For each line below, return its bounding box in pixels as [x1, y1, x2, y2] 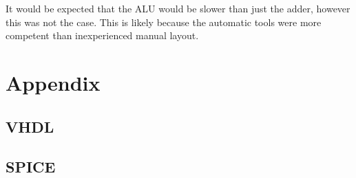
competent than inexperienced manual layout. [6, 28, 199, 43]
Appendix [6, 68, 101, 96]
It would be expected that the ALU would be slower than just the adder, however [6, 1, 350, 15]
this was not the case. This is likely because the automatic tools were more [6, 14, 322, 29]
